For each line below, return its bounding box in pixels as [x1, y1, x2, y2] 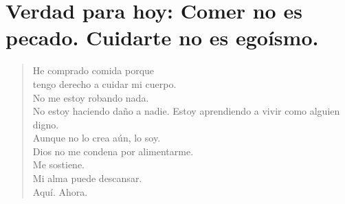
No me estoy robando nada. [32, 90, 149, 104]
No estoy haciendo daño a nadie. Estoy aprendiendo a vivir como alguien [32, 104, 340, 118]
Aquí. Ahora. [32, 184, 88, 199]
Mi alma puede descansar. [32, 171, 142, 185]
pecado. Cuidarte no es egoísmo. [5, 23, 319, 52]
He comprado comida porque [32, 63, 155, 78]
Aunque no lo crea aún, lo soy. [32, 131, 161, 145]
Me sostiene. [32, 157, 85, 172]
